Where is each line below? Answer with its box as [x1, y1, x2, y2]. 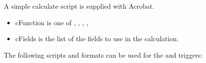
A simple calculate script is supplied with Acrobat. [4, 1, 155, 11]
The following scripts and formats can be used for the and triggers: [4, 49, 203, 60]
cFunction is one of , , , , [15, 17, 88, 27]
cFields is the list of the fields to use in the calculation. [15, 33, 179, 44]
